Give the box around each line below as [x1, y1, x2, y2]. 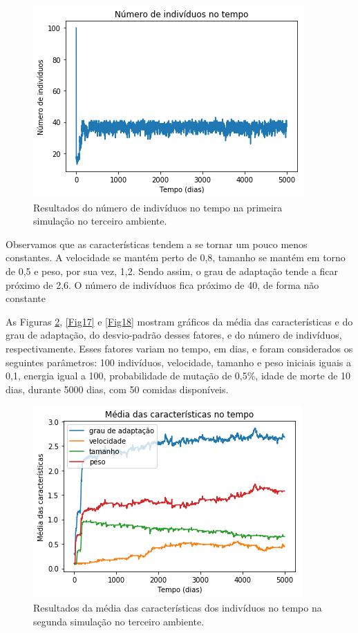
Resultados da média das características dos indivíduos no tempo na [33, 600, 322, 614]
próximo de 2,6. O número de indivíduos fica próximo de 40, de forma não [6, 277, 319, 292]
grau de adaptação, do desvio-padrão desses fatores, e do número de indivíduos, [6, 328, 342, 342]
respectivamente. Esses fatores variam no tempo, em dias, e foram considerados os [6, 341, 353, 355]
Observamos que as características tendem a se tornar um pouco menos [6, 236, 308, 251]
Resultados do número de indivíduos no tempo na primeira [33, 200, 283, 214]
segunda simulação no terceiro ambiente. [33, 614, 205, 628]
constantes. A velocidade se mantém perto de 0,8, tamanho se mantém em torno [6, 250, 346, 265]
